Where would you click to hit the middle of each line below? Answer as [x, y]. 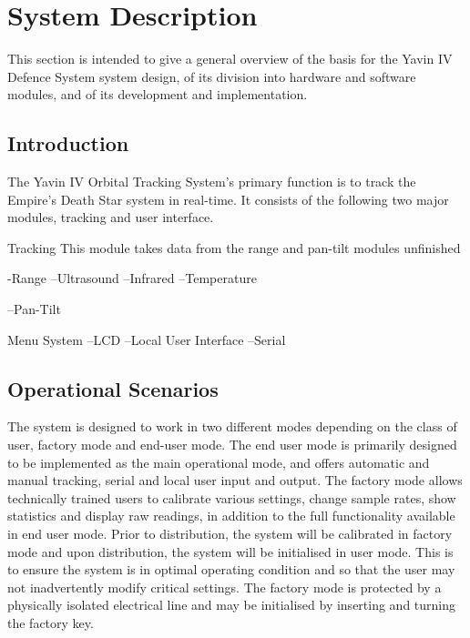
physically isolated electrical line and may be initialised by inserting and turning [232, 605]
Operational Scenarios [113, 388]
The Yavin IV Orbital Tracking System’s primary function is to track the [212, 182]
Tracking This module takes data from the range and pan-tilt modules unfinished [234, 247]
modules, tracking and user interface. [111, 217]
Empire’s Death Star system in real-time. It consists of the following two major [228, 199]
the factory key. [51, 623]
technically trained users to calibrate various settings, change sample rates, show [232, 497]
